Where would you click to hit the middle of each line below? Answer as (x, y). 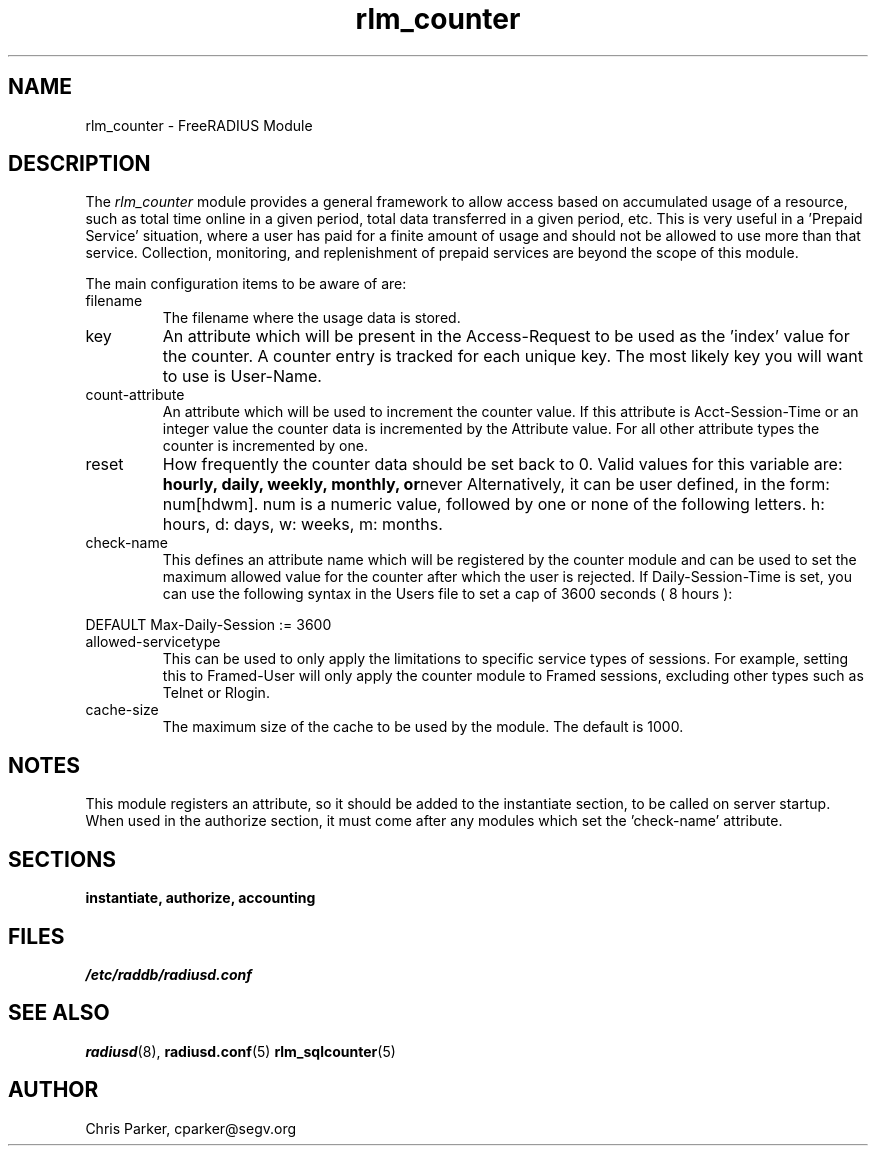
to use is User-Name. (242, 376)
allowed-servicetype (153, 642)
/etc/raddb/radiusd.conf (169, 974)
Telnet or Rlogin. (216, 693)
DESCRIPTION (79, 164)
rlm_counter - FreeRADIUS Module (199, 125)
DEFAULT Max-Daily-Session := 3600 (208, 625)
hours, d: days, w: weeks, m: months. (302, 524)
